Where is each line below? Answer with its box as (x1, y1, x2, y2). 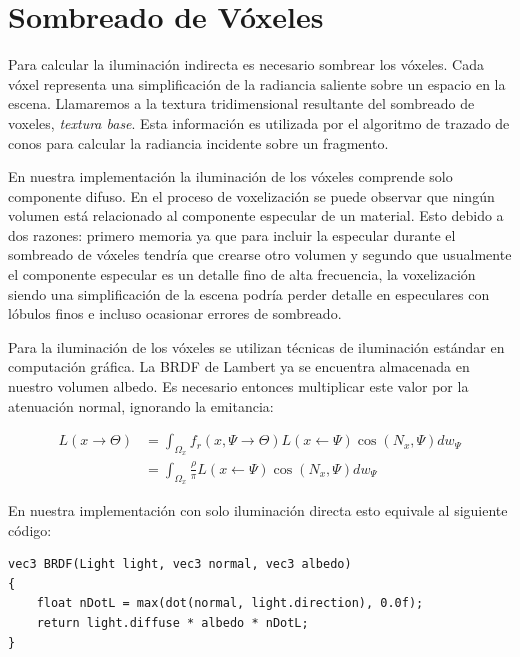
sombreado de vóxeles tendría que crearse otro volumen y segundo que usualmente (8, 244, 512, 265)
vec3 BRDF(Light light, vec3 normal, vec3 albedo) (8, 557, 352, 572)
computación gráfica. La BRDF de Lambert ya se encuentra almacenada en (8, 356, 470, 377)
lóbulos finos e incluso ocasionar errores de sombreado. (8, 303, 342, 324)
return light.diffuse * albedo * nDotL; (36, 615, 309, 630)
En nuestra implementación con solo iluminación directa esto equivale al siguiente (8, 500, 508, 520)
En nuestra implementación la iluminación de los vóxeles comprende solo (8, 166, 453, 187)
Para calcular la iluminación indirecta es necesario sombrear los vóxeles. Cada (8, 54, 484, 75)
